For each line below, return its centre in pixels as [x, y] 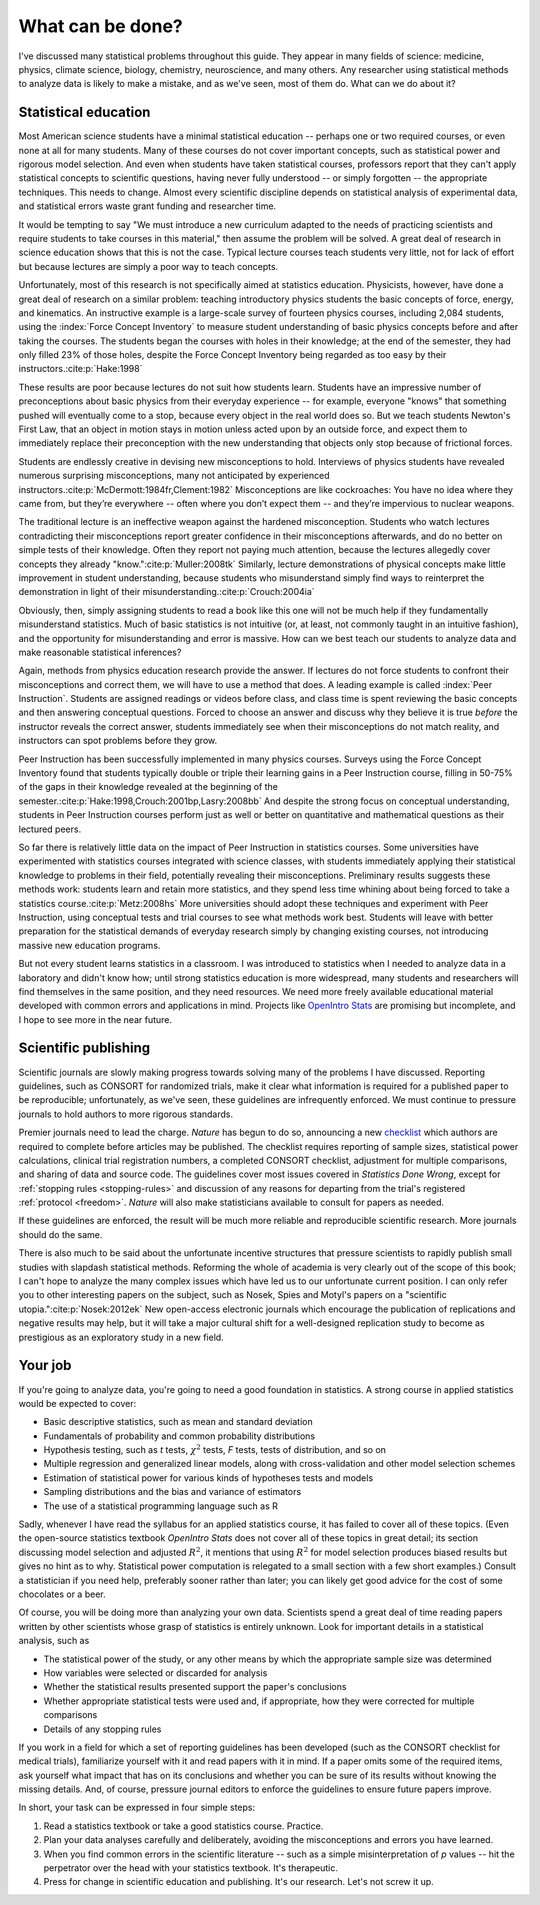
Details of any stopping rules [102, 1729]
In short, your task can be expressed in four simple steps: [137, 1807]
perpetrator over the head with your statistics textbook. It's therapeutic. [191, 1868]
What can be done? [101, 26]
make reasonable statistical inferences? [100, 652]
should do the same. [60, 1234]
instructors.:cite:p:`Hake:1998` [80, 369]
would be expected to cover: [77, 1403]
